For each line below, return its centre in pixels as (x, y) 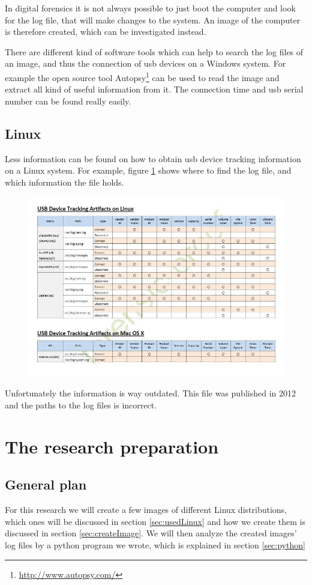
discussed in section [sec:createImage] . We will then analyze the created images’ (151, 533)
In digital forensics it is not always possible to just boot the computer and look (150, 8)
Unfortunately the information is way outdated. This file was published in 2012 (150, 393)
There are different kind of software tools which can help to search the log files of (154, 51)
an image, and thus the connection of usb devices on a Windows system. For (145, 63)
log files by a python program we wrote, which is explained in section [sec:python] (155, 544)
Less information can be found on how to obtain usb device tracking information (153, 158)
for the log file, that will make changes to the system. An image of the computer (153, 20)
